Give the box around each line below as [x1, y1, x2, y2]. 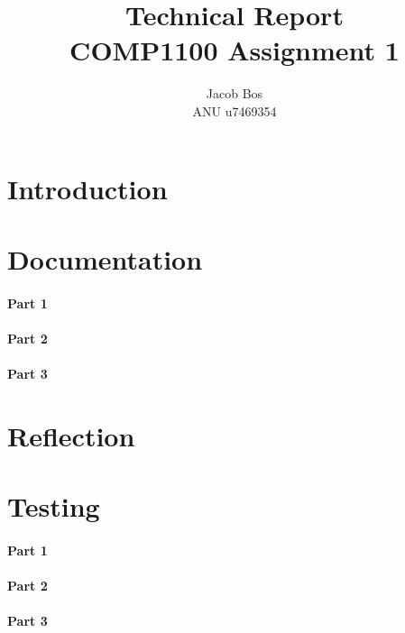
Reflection [7, 417, 135, 454]
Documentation [7, 240, 203, 277]
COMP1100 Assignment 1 [69, 32, 400, 69]
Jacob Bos [206, 84, 263, 103]
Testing [7, 488, 100, 525]
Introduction [7, 170, 168, 206]
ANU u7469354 [192, 101, 277, 120]
